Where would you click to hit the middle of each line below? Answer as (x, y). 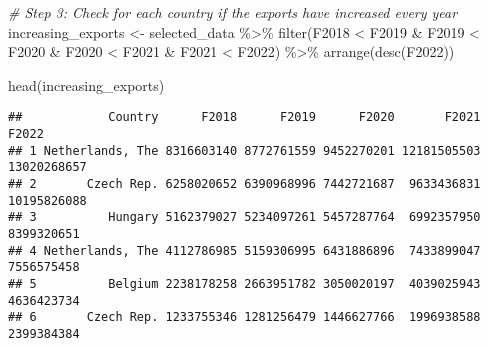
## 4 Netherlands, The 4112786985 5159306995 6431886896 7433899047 (244, 250)
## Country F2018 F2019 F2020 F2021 (244, 117)
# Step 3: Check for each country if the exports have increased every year (233, 12)
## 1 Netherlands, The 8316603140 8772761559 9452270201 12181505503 (244, 150)
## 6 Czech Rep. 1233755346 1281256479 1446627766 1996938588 (244, 317)
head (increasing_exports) (86, 84)
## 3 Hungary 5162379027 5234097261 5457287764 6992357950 (244, 217)
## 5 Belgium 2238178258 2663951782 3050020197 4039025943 (244, 283)
